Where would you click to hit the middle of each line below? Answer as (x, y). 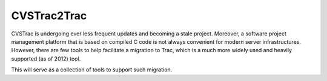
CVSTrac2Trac (49, 16)
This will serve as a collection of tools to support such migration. (92, 70)
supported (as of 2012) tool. (46, 58)
